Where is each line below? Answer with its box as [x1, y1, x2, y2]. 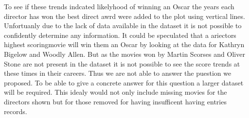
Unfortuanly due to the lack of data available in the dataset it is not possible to [4, 20, 242, 31]
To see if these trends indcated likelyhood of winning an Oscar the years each [4, 1, 234, 11]
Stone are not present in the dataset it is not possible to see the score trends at [4, 58, 240, 68]
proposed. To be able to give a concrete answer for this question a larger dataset [4, 77, 244, 87]
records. [4, 106, 27, 116]
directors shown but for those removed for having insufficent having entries [4, 96, 227, 106]
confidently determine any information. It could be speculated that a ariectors [4, 30, 236, 40]
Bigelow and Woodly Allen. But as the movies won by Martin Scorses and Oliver [4, 49, 245, 59]
